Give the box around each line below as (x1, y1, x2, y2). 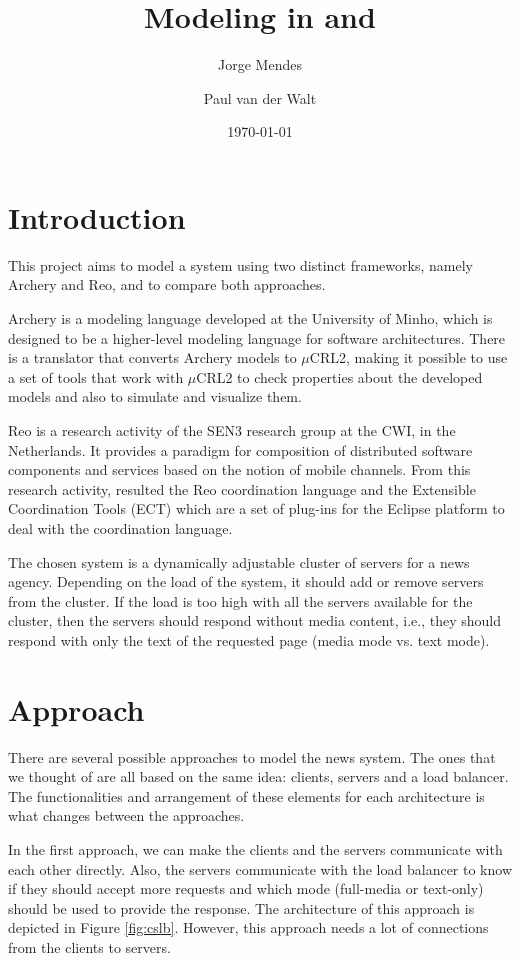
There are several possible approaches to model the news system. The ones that (8, 746, 496, 767)
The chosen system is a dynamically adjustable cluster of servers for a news (8, 551, 470, 572)
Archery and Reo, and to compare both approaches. (8, 274, 326, 295)
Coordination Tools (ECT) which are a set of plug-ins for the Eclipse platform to (8, 498, 505, 519)
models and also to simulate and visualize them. (8, 386, 302, 407)
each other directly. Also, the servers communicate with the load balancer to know (8, 858, 512, 879)
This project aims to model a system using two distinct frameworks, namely (8, 254, 473, 275)
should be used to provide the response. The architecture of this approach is (8, 897, 475, 918)
